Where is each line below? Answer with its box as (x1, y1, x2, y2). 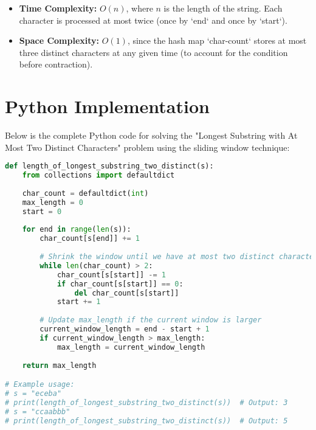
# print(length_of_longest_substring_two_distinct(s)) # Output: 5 (5, 416, 288, 425)
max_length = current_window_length (57, 342, 205, 352)
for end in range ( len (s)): (22, 225, 131, 234)
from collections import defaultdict (22, 171, 175, 180)
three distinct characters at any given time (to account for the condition (19, 46, 288, 58)
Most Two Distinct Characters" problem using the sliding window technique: (5, 140, 290, 153)
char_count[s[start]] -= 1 (57, 270, 166, 279)
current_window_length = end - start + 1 (39, 325, 210, 334)
